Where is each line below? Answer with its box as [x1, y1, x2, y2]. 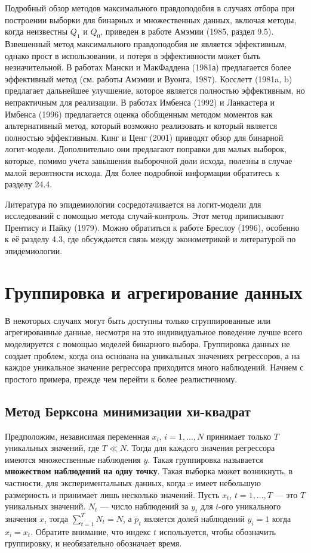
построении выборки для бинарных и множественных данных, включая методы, [5, 13, 297, 26]
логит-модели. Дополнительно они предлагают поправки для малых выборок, [5, 143, 287, 155]
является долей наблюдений [144, 512, 245, 524]
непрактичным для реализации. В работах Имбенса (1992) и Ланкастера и [5, 95, 275, 108]
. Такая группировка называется [147, 453, 263, 465]
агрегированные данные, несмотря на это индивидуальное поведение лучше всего [5, 326, 303, 338]
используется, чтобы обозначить [159, 525, 276, 537]
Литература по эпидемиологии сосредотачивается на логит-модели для [5, 197, 261, 210]
